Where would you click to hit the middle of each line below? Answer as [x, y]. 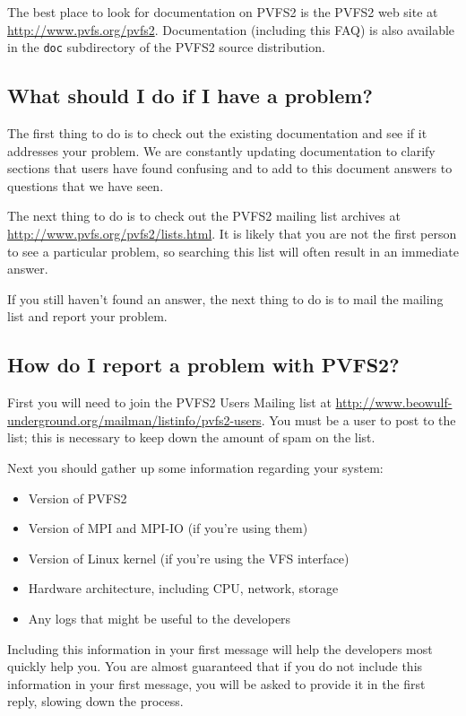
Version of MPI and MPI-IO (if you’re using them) [168, 528]
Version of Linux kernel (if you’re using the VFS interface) [189, 558]
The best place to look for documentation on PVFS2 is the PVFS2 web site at [223, 12]
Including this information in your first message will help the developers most [220, 648]
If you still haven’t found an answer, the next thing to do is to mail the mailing [225, 298]
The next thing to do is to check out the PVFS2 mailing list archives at [204, 216]
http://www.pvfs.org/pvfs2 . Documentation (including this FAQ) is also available [231, 29]
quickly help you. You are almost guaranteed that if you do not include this [215, 666]
